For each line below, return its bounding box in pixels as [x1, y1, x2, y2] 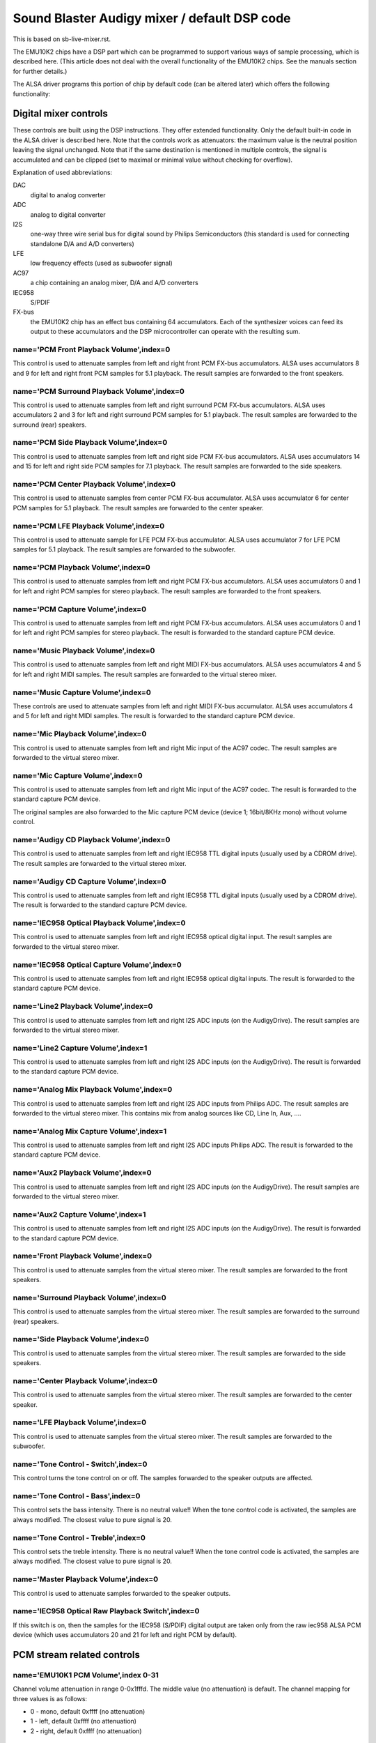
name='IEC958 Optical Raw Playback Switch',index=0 [13, 1606, 200, 1616]
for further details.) [13, 67, 68, 75]
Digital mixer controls [13, 108, 108, 120]
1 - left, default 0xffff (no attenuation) [30, 1717, 137, 1726]
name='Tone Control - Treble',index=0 [13, 1532, 146, 1542]
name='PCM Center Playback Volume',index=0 [13, 479, 176, 489]
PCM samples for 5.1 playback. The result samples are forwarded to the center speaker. [13, 503, 264, 512]
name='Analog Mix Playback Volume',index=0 [13, 1085, 173, 1095]
